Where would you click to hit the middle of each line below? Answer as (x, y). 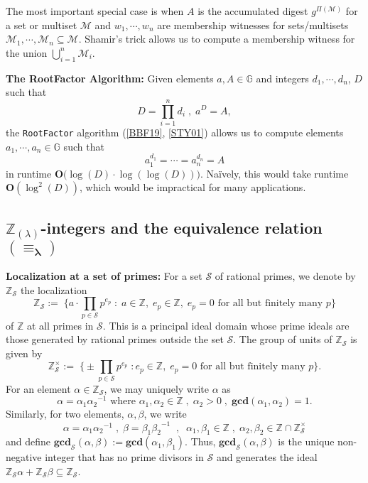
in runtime (29, 173)
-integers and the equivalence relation (182, 227)
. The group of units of (283, 339)
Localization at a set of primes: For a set (104, 276)
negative (24, 457)
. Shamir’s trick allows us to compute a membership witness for (217, 39)
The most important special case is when (95, 11)
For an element (38, 388)
